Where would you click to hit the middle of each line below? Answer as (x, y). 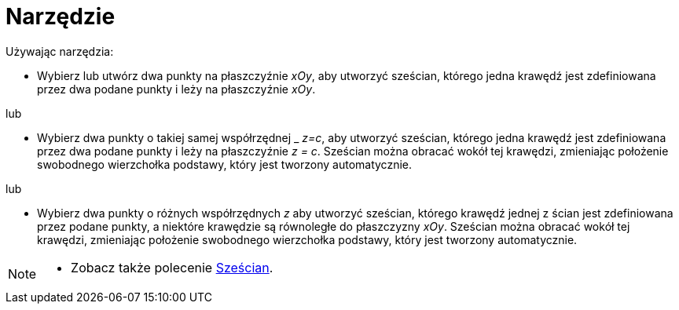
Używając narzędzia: (60, 51)
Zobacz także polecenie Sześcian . (172, 267)
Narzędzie (61, 16)
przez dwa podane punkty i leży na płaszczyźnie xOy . (176, 89)
